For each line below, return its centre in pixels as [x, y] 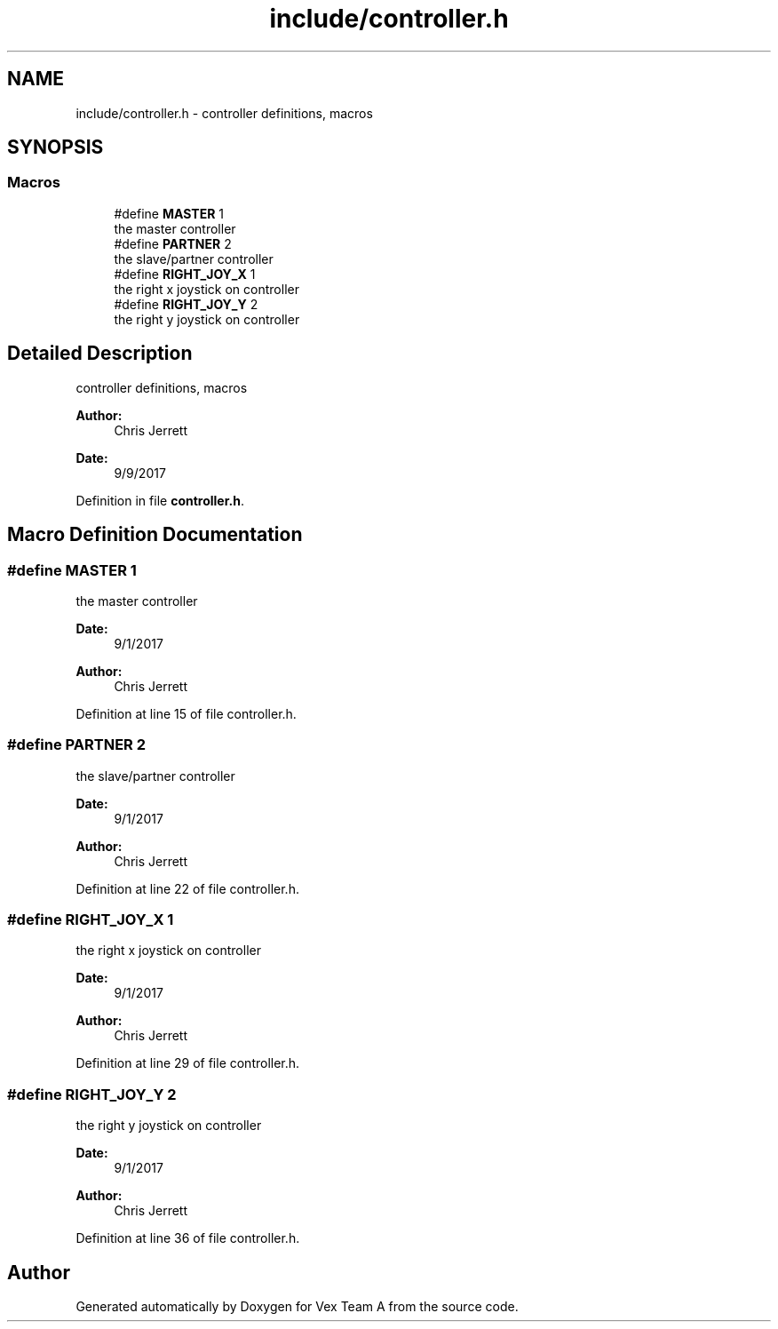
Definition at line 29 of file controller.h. [188, 1063]
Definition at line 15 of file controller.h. [186, 713]
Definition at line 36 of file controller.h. [188, 1238]
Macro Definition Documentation [155, 535]
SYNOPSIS [56, 147]
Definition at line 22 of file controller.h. [187, 888]
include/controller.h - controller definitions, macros [224, 113]
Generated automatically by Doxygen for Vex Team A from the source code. [297, 1306]
